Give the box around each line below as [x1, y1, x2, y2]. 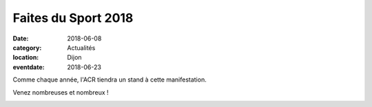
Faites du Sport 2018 [12, 10, 134, 25]
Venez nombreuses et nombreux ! [12, 88, 110, 96]
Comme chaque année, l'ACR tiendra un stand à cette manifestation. [12, 75, 207, 84]
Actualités [67, 43, 96, 51]
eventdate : [12, 62, 45, 71]
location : [12, 53, 39, 62]
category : [12, 43, 42, 51]
